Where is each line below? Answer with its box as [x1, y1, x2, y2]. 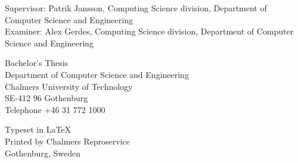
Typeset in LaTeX [5, 123, 72, 136]
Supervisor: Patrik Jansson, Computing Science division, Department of [5, 2, 267, 14]
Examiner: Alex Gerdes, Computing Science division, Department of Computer [5, 25, 294, 37]
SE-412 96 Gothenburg [5, 92, 88, 104]
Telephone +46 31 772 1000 [5, 103, 105, 115]
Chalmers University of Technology [5, 80, 133, 92]
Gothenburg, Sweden [5, 146, 80, 159]
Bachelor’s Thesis [5, 57, 69, 69]
